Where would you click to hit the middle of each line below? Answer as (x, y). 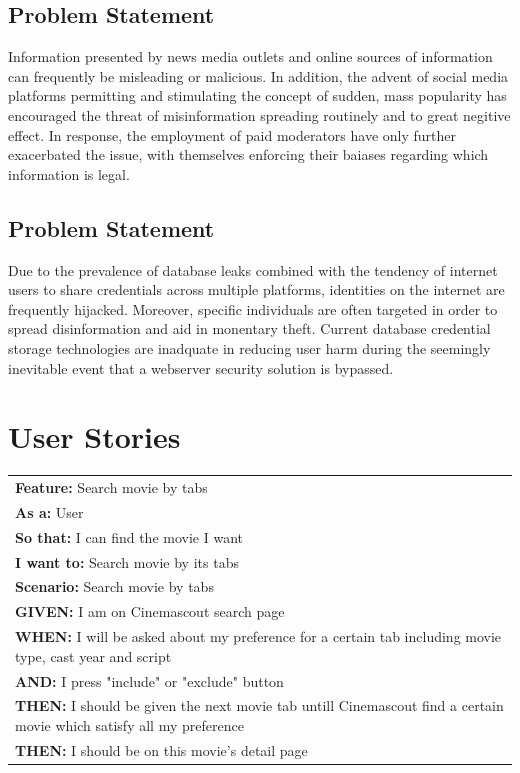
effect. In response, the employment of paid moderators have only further (232, 134)
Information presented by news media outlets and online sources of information (250, 56)
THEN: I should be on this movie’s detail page (161, 749)
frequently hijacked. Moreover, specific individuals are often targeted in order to (253, 308)
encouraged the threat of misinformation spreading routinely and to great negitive (259, 114)
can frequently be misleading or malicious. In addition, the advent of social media (258, 75)
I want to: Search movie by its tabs (127, 561)
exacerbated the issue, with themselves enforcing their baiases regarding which (248, 154)
